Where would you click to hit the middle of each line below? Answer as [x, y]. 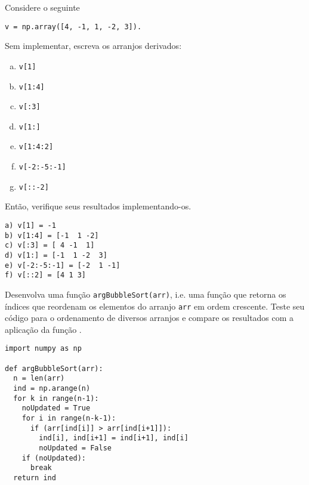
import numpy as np [43, 349]
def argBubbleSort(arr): [54, 368]
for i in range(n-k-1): [69, 418]
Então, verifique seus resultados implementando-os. [98, 206]
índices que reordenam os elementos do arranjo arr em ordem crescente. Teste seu [155, 306]
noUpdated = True [56, 408]
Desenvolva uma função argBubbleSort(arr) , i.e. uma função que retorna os [146, 294]
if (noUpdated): [54, 458]
